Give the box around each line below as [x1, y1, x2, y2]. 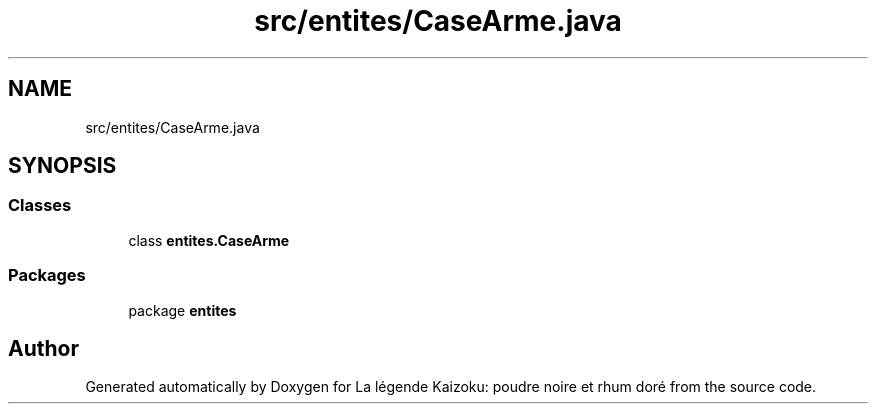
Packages [8, 265, 86, 286]
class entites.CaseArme [128, 231, 290, 249]
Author [8, 335, 79, 361]
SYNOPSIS [8, 153, 117, 179]
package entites [128, 301, 237, 319]
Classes [8, 195, 72, 216]
